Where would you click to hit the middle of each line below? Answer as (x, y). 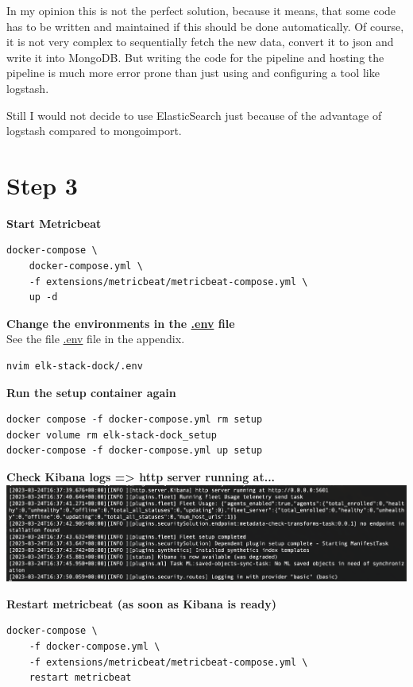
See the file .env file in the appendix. (96, 339)
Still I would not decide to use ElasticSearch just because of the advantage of (194, 115)
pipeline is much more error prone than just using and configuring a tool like (193, 73)
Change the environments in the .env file (121, 323)
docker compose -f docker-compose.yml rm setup (135, 420)
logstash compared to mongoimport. (94, 131)
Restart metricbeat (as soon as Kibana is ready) (141, 603)
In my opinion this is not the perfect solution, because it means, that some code (201, 10)
